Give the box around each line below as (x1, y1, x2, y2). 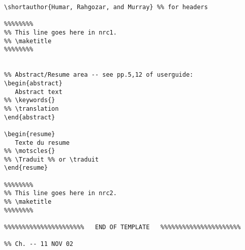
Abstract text (15, 88, 63, 96)
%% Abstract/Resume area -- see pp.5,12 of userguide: (4, 71, 194, 79)
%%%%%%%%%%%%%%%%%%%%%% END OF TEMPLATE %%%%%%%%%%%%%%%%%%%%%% (4, 224, 241, 231)
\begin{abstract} (4, 79, 63, 87)
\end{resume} (4, 164, 48, 172)
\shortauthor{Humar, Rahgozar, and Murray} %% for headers (4, 4, 208, 11)
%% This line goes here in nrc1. (4, 28, 117, 36)
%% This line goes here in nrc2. (4, 190, 117, 197)
